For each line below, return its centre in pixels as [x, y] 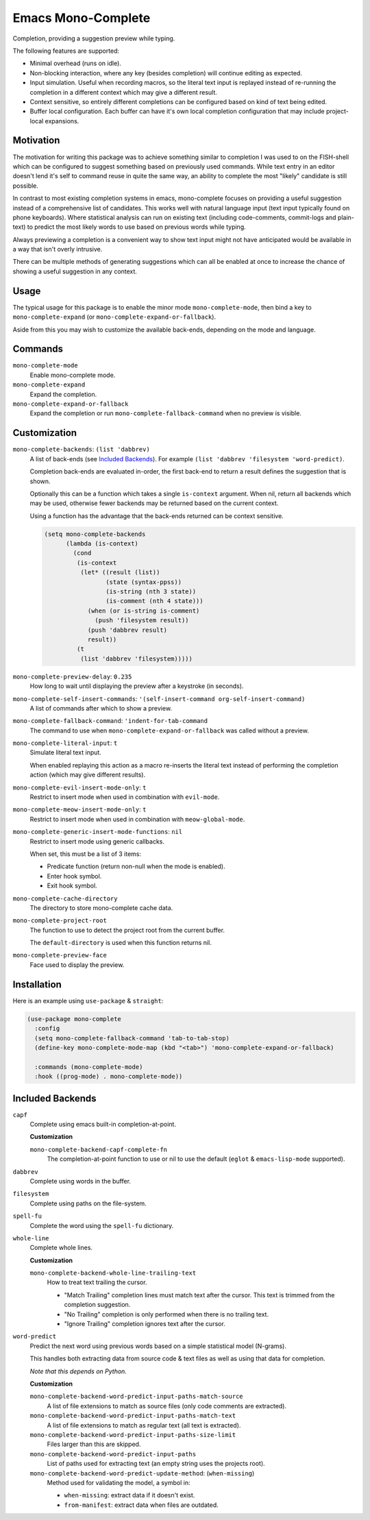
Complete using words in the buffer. [81, 1181]
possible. [26, 186]
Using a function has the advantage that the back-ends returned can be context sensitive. [157, 516]
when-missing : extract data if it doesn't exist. [129, 1495]
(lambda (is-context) [102, 544]
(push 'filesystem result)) [142, 621]
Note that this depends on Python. [78, 1371]
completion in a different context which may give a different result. [123, 92]
